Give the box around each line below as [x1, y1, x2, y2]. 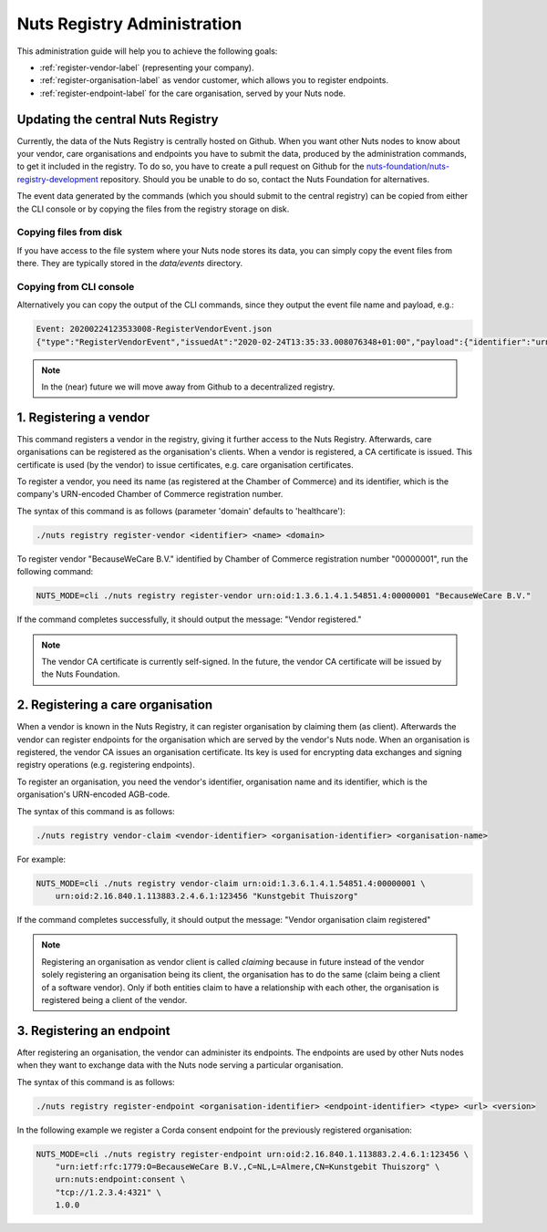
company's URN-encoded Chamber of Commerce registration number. [16, 489, 284, 500]
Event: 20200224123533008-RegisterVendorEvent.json [36, 324, 273, 335]
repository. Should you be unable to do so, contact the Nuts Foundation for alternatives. [100, 173, 430, 184]
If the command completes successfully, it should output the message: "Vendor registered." [16, 614, 362, 625]
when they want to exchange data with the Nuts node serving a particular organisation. [16, 1060, 344, 1071]
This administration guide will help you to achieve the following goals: [16, 46, 278, 57]
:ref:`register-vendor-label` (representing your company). [39, 62, 254, 73]
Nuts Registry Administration [16, 14, 243, 34]
